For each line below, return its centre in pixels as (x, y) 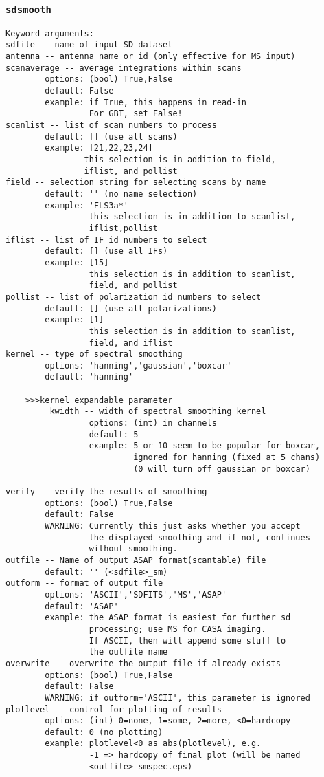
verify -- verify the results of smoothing (106, 492)
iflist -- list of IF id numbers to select (106, 240)
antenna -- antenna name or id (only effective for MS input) (151, 57)
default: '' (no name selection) (121, 194)
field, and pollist (133, 286)
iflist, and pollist (131, 171)
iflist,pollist (123, 228)
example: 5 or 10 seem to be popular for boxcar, (205, 446)
